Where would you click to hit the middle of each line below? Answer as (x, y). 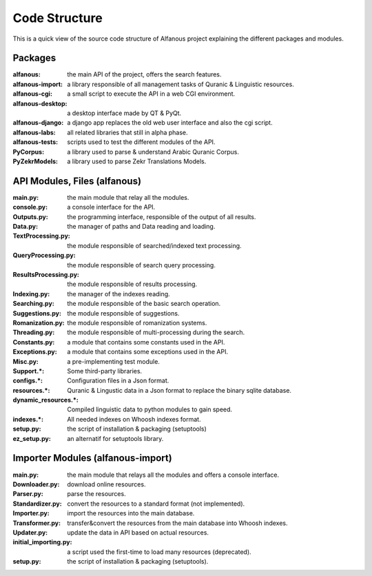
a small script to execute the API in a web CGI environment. (151, 94)
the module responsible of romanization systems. (137, 322)
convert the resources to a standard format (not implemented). (156, 504)
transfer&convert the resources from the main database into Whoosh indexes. (177, 523)
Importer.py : (31, 513)
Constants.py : (34, 342)
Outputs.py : (30, 216)
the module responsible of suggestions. (123, 313)
